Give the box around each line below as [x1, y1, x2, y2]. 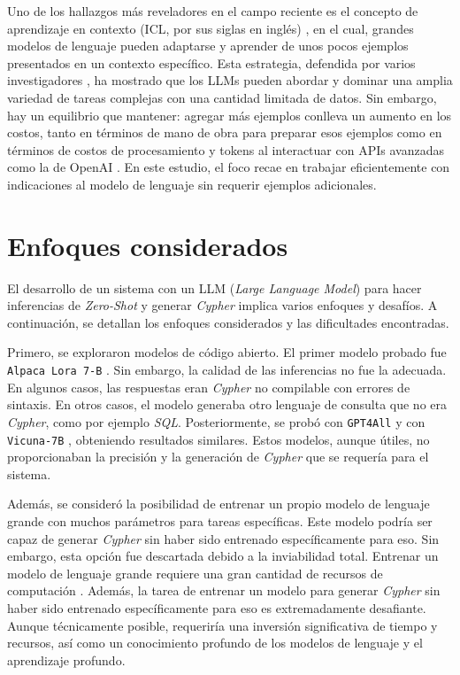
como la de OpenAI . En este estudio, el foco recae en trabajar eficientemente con [7, 158, 450, 176]
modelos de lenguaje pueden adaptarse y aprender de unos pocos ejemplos [7, 36, 409, 55]
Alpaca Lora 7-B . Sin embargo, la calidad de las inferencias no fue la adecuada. [7, 361, 447, 379]
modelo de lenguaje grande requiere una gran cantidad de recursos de [7, 563, 383, 582]
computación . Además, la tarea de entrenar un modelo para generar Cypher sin [7, 581, 441, 600]
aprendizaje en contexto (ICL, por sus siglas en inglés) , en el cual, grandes [7, 19, 414, 37]
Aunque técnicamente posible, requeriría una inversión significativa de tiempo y [7, 616, 438, 634]
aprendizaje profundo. [7, 650, 126, 669]
